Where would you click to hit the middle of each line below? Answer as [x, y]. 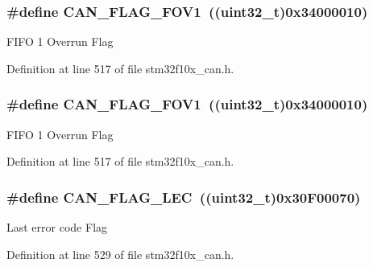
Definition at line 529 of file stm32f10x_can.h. [120, 254]
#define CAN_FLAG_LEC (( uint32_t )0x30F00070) [184, 197]
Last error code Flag [57, 227]
